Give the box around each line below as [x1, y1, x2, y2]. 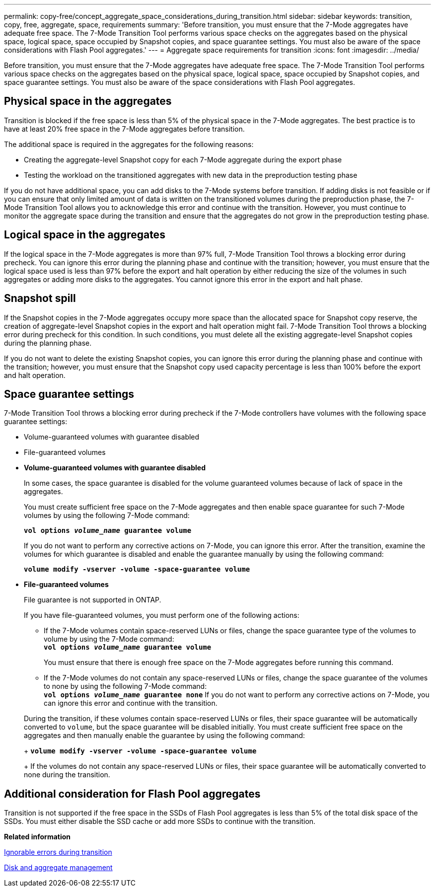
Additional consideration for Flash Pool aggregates [4, 787, 261, 800]
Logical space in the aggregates [4, 228, 165, 241]
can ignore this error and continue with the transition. [44, 699, 217, 708]
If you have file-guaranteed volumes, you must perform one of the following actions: [24, 611, 299, 620]
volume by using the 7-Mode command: [44, 635, 174, 644]
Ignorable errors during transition [4, 848, 112, 857]
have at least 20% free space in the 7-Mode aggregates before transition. [4, 124, 245, 133]
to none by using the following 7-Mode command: [44, 682, 207, 691]
